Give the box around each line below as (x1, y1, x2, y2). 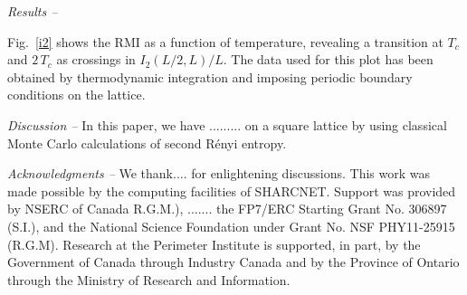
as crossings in (56, 50, 136, 69)
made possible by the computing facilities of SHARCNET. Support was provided (7, 181, 456, 200)
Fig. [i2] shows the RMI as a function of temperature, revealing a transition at (7, 32, 443, 51)
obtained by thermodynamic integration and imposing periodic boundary (7, 67, 413, 86)
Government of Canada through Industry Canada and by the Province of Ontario (7, 252, 460, 271)
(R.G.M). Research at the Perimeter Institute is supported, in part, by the (7, 234, 421, 253)
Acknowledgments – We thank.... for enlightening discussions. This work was (7, 164, 431, 183)
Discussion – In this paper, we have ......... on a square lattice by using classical (7, 115, 447, 134)
